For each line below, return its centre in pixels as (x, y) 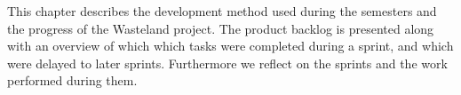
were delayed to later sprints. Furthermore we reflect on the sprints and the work (227, 63)
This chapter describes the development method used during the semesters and (222, 11)
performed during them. (72, 80)
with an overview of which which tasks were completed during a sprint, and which (230, 46)
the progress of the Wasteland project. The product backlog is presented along (221, 28)
